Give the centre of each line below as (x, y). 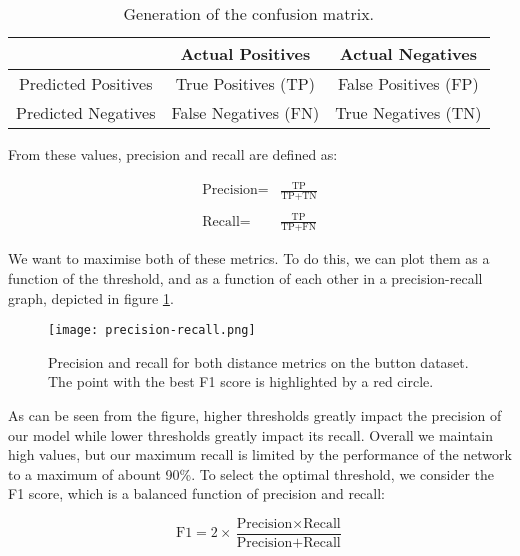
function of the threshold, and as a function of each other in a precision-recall (245, 277)
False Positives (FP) (408, 83)
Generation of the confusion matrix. (249, 13)
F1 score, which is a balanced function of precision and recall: (196, 493)
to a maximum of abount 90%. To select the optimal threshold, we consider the (251, 473)
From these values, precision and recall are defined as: (173, 154)
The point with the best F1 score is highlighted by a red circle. (241, 381)
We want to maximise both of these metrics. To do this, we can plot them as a (249, 258)
